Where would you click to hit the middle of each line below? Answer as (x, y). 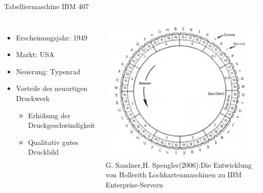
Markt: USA (35, 54)
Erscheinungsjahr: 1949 (52, 37)
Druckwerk (33, 98)
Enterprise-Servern (134, 184)
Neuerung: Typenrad (48, 71)
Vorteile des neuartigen (52, 88)
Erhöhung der (49, 115)
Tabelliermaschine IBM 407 (47, 6)
